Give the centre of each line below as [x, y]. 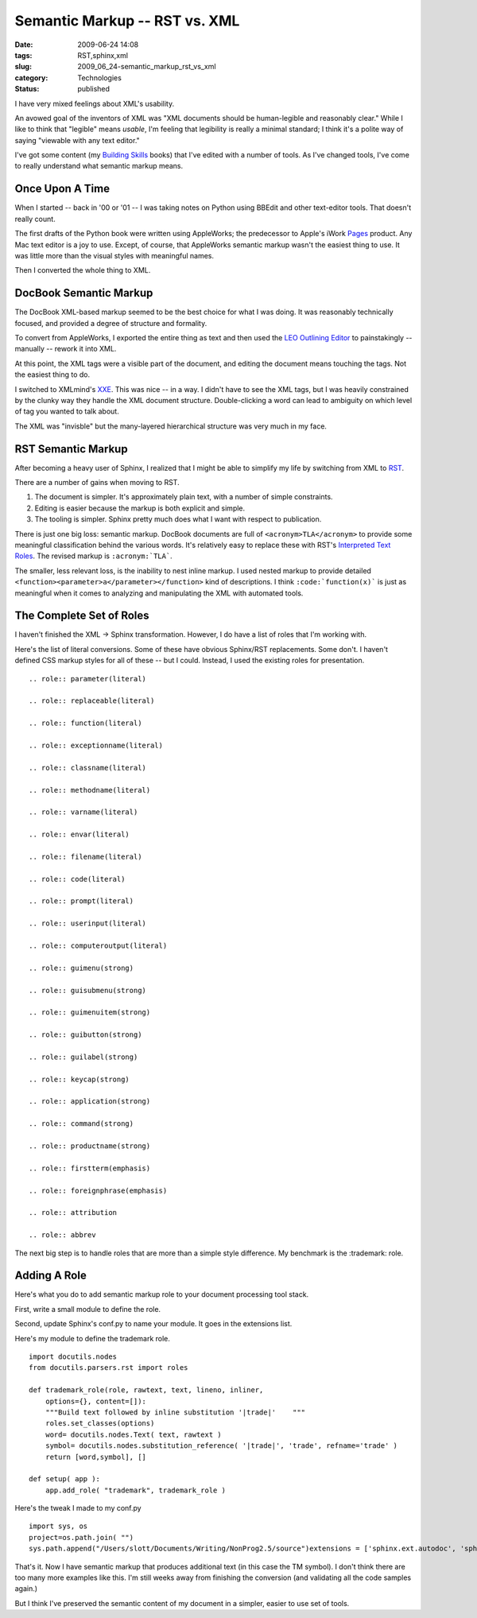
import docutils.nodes [73, 1357]
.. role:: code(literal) [77, 879]
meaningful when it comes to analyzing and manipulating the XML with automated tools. [159, 593]
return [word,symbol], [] [96, 1457]
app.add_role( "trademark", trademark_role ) [136, 1490]
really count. [35, 219]
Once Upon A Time [62, 189]
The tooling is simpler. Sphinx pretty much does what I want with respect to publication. [178, 519]
